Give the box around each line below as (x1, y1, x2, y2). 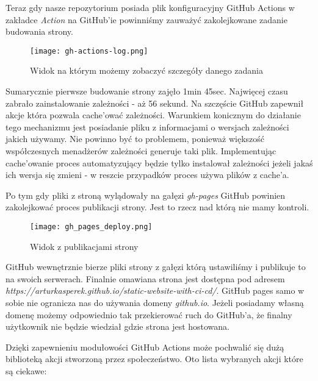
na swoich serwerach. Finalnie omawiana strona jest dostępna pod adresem (5, 272, 285, 285)
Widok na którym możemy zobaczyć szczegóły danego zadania (30, 64, 263, 77)
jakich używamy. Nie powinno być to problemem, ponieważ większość (5, 132, 265, 145)
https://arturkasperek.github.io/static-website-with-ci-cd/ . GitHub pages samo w (5, 284, 305, 297)
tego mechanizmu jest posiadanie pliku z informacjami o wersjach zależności (5, 120, 289, 133)
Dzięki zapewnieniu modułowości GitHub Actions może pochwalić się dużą (5, 340, 284, 353)
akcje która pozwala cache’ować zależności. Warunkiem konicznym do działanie (5, 109, 301, 121)
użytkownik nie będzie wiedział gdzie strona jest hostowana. (5, 320, 230, 333)
